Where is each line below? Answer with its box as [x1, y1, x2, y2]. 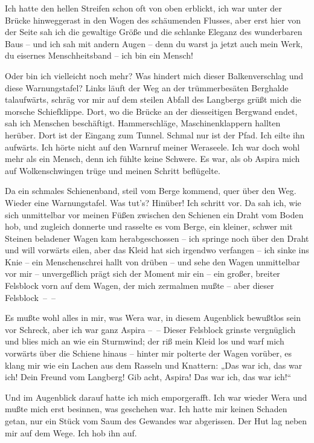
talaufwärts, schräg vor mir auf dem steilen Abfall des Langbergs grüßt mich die [5, 93, 301, 106]
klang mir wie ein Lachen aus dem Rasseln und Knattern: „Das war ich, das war [5, 358, 303, 371]
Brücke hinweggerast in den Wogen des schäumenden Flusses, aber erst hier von [5, 13, 301, 26]
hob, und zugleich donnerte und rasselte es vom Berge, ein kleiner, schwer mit [5, 220, 293, 233]
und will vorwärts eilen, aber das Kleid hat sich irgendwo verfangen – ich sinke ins [5, 244, 309, 256]
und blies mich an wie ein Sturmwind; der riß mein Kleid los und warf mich [5, 335, 284, 348]
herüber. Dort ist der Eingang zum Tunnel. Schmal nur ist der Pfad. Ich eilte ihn [5, 128, 305, 141]
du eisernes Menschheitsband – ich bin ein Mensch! [5, 49, 193, 62]
